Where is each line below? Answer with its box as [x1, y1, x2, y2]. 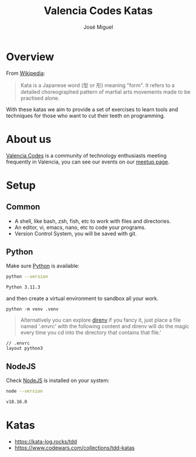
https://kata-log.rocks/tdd [14, 438, 77, 445]
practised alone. [20, 94, 60, 101]
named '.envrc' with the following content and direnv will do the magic [20, 323, 190, 330]
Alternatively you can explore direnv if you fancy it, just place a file [20, 316, 181, 323]
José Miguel [83, 23, 114, 30]
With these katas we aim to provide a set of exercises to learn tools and [6, 105, 178, 112]
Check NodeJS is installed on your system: [6, 377, 110, 384]
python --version [6, 274, 49, 279]
